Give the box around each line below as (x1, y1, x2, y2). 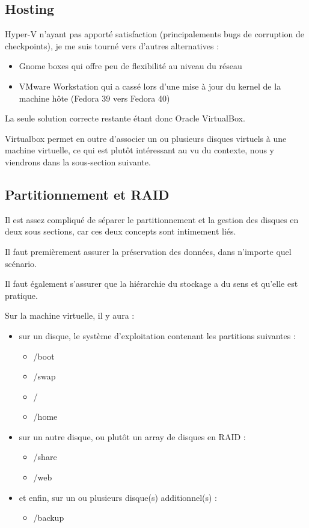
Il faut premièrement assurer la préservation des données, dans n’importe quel (5, 245, 292, 257)
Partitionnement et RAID (5, 185, 170, 203)
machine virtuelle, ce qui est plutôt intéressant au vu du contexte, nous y (5, 144, 274, 156)
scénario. (5, 257, 37, 269)
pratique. (5, 289, 38, 301)
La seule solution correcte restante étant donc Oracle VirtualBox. (5, 112, 245, 124)
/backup (33, 511, 64, 524)
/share (33, 450, 57, 463)
